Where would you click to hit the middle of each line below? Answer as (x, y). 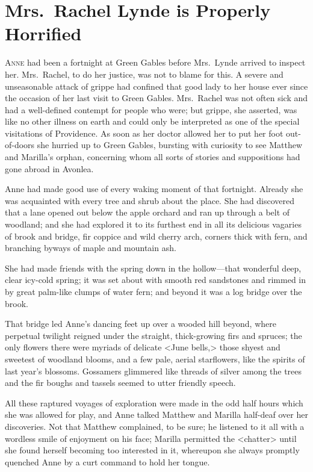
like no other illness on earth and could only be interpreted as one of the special (152, 121)
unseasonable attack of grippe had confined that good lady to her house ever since (156, 86)
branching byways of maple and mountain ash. (91, 248)
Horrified (43, 33)
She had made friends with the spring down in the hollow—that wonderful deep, (153, 268)
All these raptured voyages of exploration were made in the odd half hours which (154, 402)
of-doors (20, 145)
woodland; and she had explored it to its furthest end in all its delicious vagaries (153, 224)
